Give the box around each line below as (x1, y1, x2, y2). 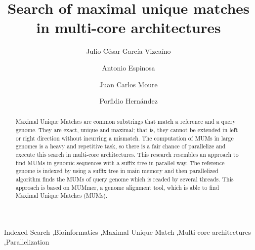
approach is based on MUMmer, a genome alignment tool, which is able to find (15, 183, 219, 191)
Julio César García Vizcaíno (86, 46, 171, 56)
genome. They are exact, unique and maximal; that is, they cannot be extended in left (15, 126, 238, 134)
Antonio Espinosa (102, 62, 155, 72)
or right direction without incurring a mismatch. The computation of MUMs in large (15, 134, 234, 142)
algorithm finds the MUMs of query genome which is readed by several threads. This (15, 175, 234, 183)
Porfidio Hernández (99, 96, 158, 106)
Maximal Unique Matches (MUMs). (15, 191, 108, 200)
